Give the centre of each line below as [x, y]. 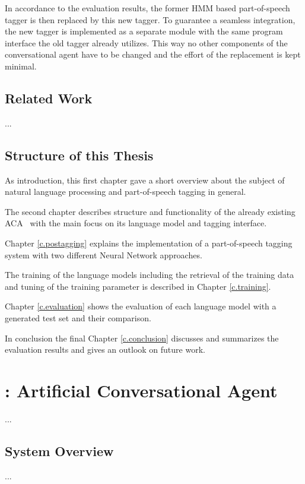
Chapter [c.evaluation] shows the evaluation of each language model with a [141, 306]
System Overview [59, 450]
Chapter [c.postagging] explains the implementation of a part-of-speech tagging [149, 243]
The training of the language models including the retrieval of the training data [150, 275]
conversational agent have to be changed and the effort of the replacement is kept [153, 54]
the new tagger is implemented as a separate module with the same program [144, 31]
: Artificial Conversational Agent [141, 390]
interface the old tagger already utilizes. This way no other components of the [146, 42]
